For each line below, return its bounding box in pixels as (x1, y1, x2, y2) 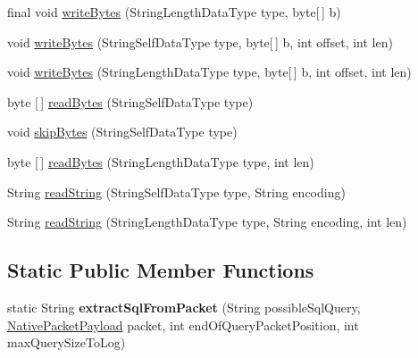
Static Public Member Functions (7, 256, 314, 284)
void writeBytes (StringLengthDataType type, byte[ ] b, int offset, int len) (7, 62, 412, 81)
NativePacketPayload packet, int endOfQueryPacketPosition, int (7, 315, 359, 334)
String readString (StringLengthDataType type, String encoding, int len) (7, 212, 407, 231)
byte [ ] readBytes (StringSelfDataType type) (7, 92, 254, 111)
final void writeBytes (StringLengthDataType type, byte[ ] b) (7, 3, 341, 21)
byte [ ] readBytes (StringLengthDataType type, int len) (7, 152, 314, 171)
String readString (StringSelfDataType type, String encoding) (7, 182, 346, 201)
